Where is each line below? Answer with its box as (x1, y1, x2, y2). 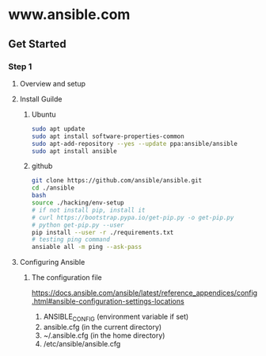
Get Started (8, 37, 66, 51)
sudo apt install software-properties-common (31, 132, 184, 140)
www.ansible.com (8, 6, 131, 24)
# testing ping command (31, 235, 111, 243)
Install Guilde (19, 94, 63, 104)
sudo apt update (31, 124, 85, 132)
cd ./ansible (31, 184, 75, 192)
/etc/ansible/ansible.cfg (43, 339, 121, 348)
